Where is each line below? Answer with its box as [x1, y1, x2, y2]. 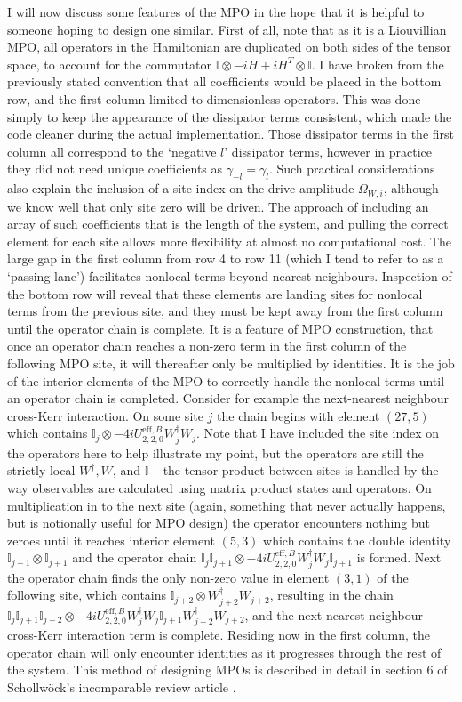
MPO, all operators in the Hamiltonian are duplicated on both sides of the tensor [7, 37, 451, 56]
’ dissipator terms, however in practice [224, 141, 432, 160]
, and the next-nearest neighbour [244, 605, 424, 624]
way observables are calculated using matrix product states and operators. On [7, 478, 432, 496]
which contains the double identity [263, 530, 451, 549]
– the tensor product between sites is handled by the [152, 461, 439, 480]
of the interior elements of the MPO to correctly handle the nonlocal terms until [7, 371, 445, 390]
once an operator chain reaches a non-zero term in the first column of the [7, 336, 407, 355]
